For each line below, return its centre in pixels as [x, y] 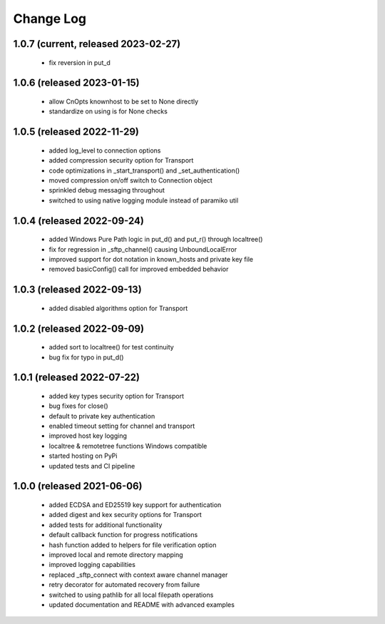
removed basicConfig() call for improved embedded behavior [139, 269]
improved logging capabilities [92, 565]
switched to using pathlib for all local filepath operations [131, 595]
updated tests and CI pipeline [92, 466]
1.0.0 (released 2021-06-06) [78, 486]
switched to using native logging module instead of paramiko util [144, 200]
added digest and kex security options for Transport [125, 515]
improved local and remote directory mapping [116, 555]
